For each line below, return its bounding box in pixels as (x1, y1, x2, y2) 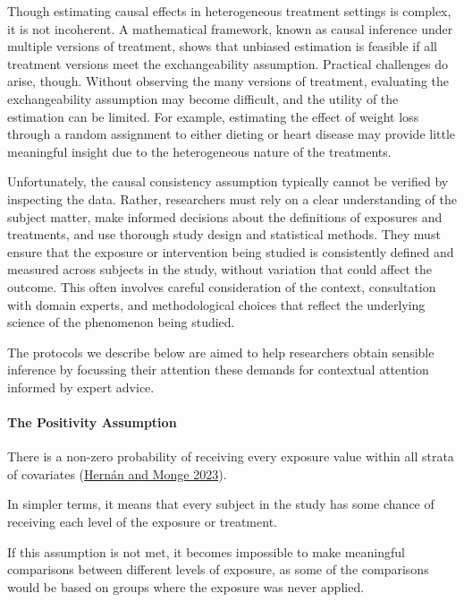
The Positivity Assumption (7, 413, 177, 432)
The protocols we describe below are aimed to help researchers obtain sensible (7, 342, 434, 361)
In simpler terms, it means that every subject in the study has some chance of (7, 494, 434, 513)
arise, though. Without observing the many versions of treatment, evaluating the (7, 72, 449, 90)
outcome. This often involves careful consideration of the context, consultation (7, 277, 436, 296)
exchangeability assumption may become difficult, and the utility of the (7, 89, 399, 107)
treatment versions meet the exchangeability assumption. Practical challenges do (7, 54, 448, 73)
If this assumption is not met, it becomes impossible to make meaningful (7, 542, 406, 561)
